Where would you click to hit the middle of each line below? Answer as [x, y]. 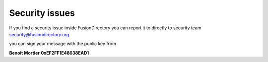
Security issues [42, 13]
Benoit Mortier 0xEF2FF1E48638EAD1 [49, 53]
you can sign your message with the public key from [63, 44]
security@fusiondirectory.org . [40, 34]
